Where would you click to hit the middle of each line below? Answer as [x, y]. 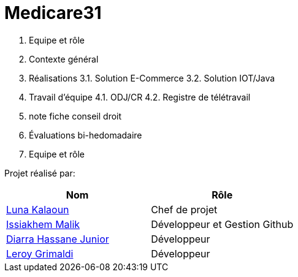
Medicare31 [53, 13]
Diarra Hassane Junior [58, 239]
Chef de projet [184, 209]
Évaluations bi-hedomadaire [86, 135]
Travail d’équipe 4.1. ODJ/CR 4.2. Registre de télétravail [140, 97]
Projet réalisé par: [40, 173]
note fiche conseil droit [75, 116]
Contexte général [64, 59]
